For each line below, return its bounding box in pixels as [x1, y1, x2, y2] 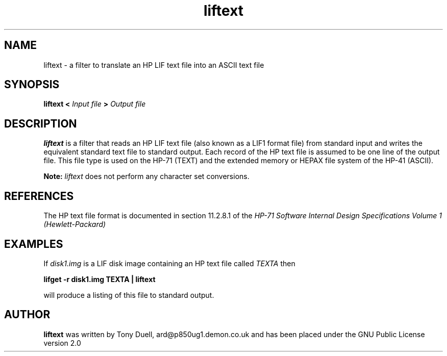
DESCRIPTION [4, 117, 77, 130]
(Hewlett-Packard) [43, 220, 106, 229]
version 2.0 [43, 338, 81, 347]
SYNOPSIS [4, 78, 60, 91]
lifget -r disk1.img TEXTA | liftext [43, 274, 156, 284]
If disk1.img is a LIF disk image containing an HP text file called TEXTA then [43, 259, 295, 268]
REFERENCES [4, 189, 74, 202]
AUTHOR [4, 308, 51, 321]
